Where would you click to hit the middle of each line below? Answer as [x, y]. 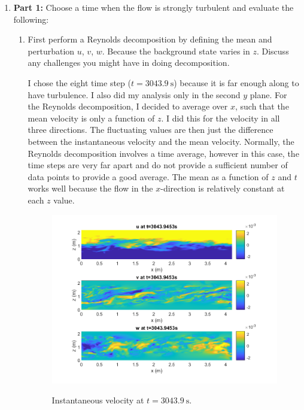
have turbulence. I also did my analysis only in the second [134, 94]
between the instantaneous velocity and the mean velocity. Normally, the [161, 141]
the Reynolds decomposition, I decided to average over [128, 106]
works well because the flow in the [90, 188]
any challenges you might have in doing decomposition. [129, 63]
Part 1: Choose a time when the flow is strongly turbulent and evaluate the [153, 7]
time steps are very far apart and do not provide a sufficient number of [158, 165]
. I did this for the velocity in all [221, 118]
